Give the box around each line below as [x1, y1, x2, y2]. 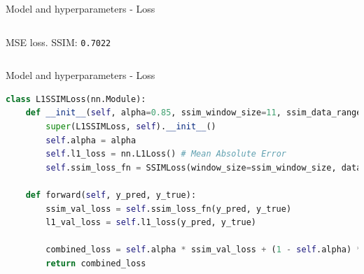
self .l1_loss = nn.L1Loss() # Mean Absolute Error [45, 149, 286, 159]
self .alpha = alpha [45, 135, 136, 145]
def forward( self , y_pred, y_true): [25, 190, 197, 200]
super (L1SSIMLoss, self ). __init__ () [45, 122, 216, 132]
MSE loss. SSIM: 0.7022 [6, 34, 111, 49]
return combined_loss [45, 258, 146, 268]
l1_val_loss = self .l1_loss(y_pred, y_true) [45, 217, 256, 228]
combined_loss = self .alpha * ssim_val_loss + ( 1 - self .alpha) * [45, 245, 362, 255]
